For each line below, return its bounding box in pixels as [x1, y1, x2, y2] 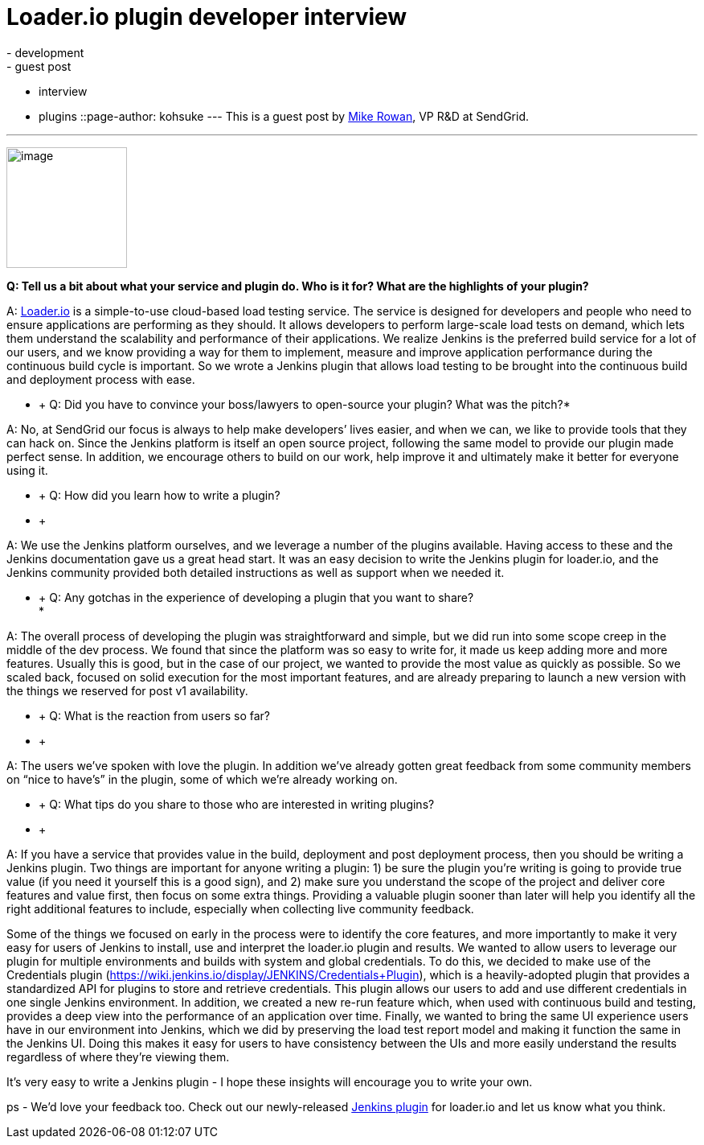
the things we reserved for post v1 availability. [6, 683, 248, 698]
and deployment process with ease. [6, 372, 195, 386]
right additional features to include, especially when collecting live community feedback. [6, 901, 474, 916]
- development [6, 45, 84, 60]
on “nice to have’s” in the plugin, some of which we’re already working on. [6, 772, 398, 786]
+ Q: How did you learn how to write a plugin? [39, 488, 280, 502]
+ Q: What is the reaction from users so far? [39, 708, 270, 723]
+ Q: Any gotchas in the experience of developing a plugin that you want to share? [39, 590, 474, 604]
